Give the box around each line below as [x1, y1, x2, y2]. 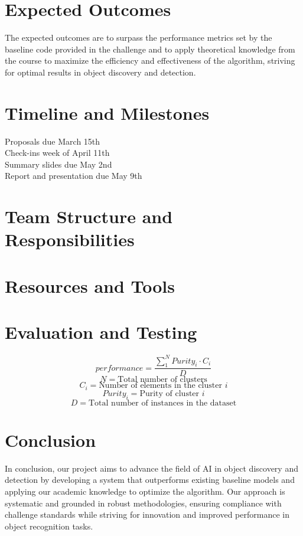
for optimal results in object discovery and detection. [5, 66, 196, 78]
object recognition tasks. [5, 519, 93, 532]
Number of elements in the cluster [99, 381, 222, 390]
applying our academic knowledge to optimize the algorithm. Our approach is [5, 485, 285, 497]
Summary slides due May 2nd [5, 158, 112, 170]
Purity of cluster [139, 389, 200, 398]
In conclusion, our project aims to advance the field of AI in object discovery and [5, 462, 298, 474]
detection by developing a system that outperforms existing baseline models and [5, 473, 295, 486]
